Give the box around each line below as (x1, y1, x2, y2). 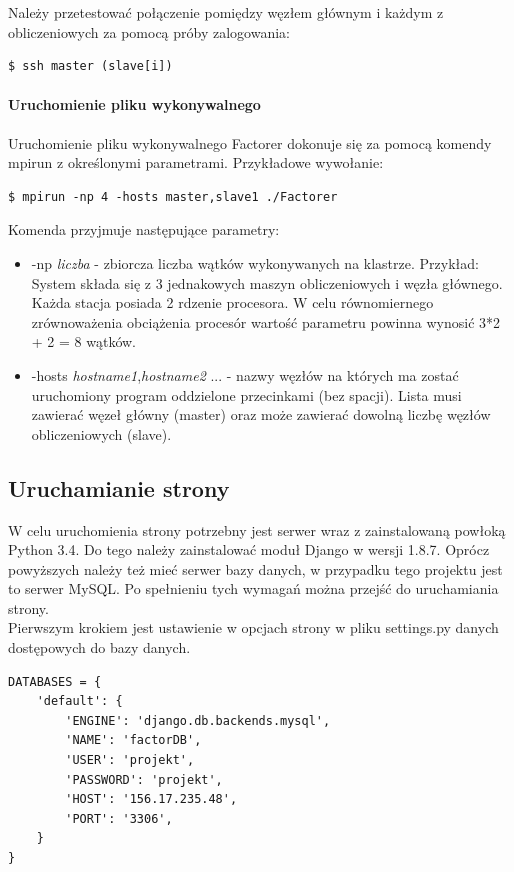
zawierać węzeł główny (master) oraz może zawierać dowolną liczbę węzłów (31, 404, 491, 425)
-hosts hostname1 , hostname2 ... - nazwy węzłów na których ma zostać (31, 364, 459, 385)
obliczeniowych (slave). (31, 423, 172, 444)
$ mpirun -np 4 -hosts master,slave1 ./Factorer (8, 189, 338, 204)
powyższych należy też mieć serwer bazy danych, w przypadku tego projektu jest (8, 558, 503, 579)
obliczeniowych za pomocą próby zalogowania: (8, 21, 290, 42)
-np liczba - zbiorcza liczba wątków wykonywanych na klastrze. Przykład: (31, 252, 479, 273)
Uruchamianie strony (8, 472, 230, 503)
